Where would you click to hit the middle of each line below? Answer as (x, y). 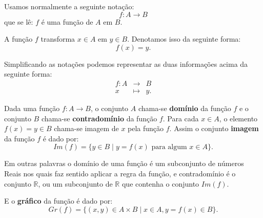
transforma (58, 39)
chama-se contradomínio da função (99, 118)
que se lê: (19, 21)
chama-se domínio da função (185, 108)
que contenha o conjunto (160, 183)
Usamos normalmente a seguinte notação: (69, 6)
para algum (169, 147)
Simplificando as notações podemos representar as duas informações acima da (126, 63)
